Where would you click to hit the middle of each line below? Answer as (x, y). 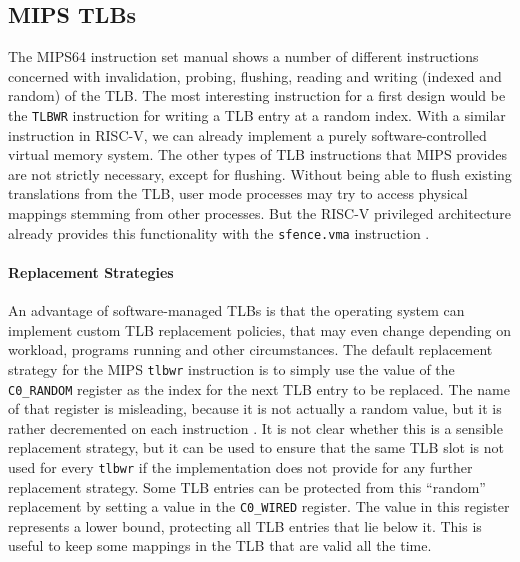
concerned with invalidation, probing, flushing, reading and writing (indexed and (255, 75)
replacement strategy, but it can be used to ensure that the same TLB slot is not (256, 447)
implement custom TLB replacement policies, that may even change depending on (259, 329)
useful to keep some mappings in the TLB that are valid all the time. (220, 545)
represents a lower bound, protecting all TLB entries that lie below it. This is (245, 525)
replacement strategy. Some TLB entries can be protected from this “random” (247, 486)
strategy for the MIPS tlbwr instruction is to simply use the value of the (231, 368)
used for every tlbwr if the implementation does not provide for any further (240, 466)
